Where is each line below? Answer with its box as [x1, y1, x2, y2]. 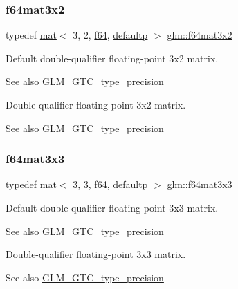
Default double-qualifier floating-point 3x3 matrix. [6, 201, 219, 214]
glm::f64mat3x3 [167, 177, 232, 192]
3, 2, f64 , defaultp [73, 28, 148, 42]
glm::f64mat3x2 [167, 28, 232, 42]
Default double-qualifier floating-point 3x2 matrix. [6, 50, 219, 65]
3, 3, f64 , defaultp [73, 177, 148, 192]
